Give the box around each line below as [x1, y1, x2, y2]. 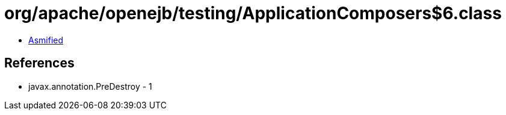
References [4, 55, 75, 71]
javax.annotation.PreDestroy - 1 [28, 81, 152, 92]
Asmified [28, 34, 64, 45]
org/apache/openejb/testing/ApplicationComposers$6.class [4, 3, 502, 23]
